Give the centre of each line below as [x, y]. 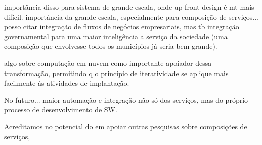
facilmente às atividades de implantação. [67, 83]
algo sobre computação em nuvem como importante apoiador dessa [108, 63]
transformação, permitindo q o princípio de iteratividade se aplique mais [116, 73]
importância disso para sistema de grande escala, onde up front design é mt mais [129, 7]
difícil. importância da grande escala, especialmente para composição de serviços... [131, 16]
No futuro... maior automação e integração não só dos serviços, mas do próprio [126, 99]
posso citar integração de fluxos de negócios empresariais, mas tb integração [122, 26]
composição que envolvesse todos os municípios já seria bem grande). [111, 46]
